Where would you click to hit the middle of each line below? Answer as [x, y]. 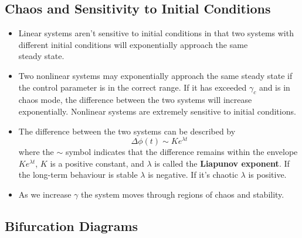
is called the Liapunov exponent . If [222, 163]
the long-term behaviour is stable [78, 175]
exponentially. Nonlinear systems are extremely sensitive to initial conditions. [157, 111]
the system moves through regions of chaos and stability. [182, 194]
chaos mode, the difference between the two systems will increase [135, 100]
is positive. [267, 175]
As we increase [45, 194]
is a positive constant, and [97, 163]
